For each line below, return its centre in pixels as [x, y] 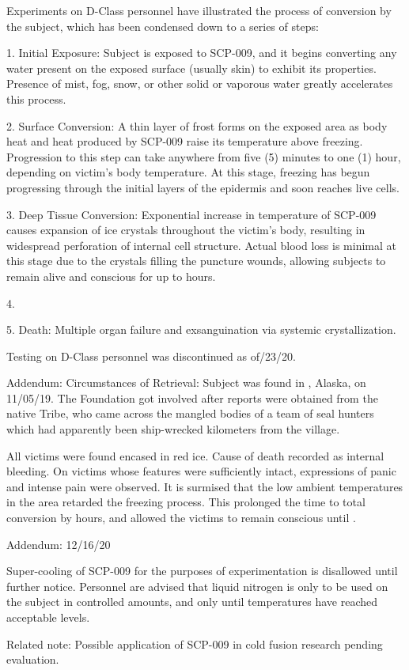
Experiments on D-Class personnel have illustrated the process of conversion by [199, 10]
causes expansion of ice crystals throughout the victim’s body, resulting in [186, 230]
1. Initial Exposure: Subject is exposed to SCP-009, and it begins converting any [202, 53]
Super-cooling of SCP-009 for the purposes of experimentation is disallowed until [202, 571]
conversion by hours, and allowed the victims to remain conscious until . [181, 518]
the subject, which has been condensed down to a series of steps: [163, 26]
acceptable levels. [48, 617]
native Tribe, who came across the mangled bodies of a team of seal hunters [190, 413]
